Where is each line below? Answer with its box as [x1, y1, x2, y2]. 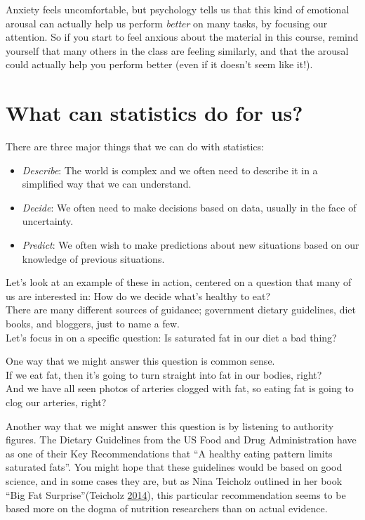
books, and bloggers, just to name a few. [6, 316, 180, 331]
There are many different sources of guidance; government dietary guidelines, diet [6, 302, 356, 317]
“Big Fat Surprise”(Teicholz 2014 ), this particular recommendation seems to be [6, 487, 346, 502]
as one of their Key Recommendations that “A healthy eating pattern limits [6, 446, 333, 460]
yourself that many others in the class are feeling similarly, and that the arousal [6, 43, 349, 58]
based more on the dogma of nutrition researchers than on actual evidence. [6, 501, 328, 516]
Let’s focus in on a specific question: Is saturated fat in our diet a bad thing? [6, 330, 337, 344]
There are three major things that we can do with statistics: [6, 139, 264, 154]
